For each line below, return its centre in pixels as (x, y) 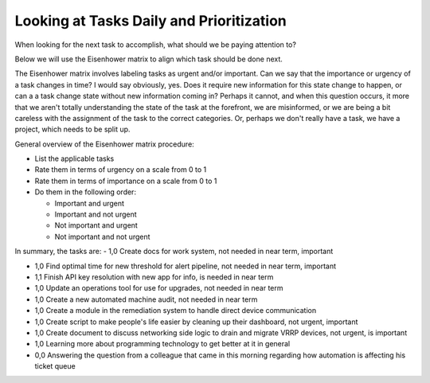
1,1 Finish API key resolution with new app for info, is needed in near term (154, 277)
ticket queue (55, 366)
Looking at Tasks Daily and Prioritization (150, 21)
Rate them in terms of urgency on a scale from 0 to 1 (121, 170)
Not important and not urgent (102, 236)
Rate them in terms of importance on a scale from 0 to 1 (126, 181)
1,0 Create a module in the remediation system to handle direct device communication (176, 311)
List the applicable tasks (74, 158)
